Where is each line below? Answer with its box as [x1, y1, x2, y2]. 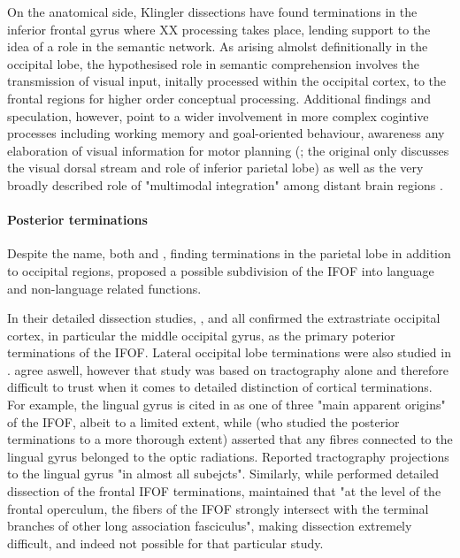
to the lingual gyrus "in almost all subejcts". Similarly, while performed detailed [7, 464, 440, 483]
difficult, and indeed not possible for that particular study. [7, 533, 324, 552]
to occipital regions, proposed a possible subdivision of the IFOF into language [7, 261, 434, 279]
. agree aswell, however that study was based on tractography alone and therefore [7, 360, 449, 378]
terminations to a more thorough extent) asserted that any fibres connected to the [7, 430, 453, 448]
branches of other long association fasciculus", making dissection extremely [7, 516, 412, 535]
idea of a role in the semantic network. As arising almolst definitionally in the [7, 37, 428, 56]
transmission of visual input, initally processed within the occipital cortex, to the [7, 72, 447, 90]
